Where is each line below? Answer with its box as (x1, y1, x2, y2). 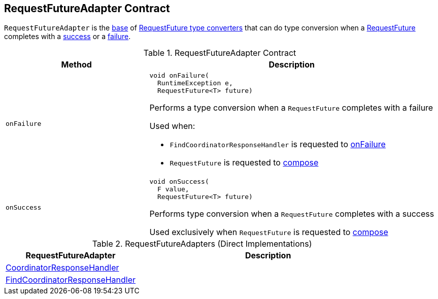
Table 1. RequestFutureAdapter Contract (143, 48, 296, 58)
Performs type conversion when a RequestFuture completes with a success (149, 209, 434, 219)
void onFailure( (149, 72, 209, 80)
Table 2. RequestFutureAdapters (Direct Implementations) (92, 239, 312, 249)
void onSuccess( (149, 178, 209, 186)
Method (61, 59, 92, 70)
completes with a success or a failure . (4, 32, 131, 41)
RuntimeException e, (157, 79, 233, 87)
